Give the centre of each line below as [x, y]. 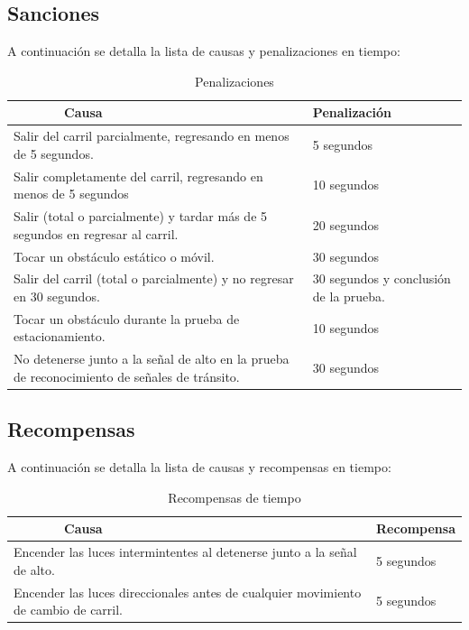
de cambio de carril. [69, 610]
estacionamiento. [60, 336]
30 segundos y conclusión [382, 278]
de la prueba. [349, 296]
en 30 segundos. [57, 296]
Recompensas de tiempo [234, 497]
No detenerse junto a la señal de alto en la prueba [152, 359]
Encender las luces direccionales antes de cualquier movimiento [188, 592]
